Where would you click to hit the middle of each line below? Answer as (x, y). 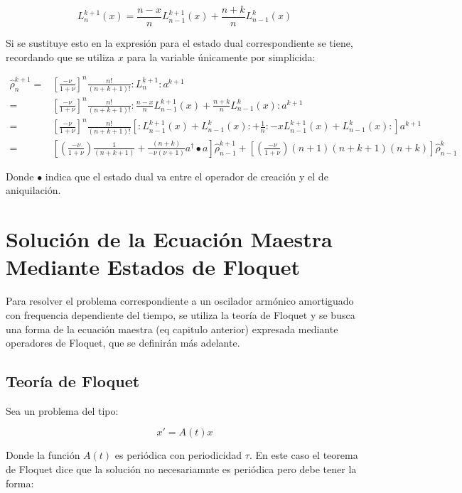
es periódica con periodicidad (178, 455)
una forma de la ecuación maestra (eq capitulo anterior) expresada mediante (172, 329)
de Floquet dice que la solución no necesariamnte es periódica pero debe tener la (181, 469)
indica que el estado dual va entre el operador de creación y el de (187, 176)
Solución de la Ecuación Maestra (169, 239)
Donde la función (43, 455)
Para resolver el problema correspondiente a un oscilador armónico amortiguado (180, 301)
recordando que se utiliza (60, 56)
